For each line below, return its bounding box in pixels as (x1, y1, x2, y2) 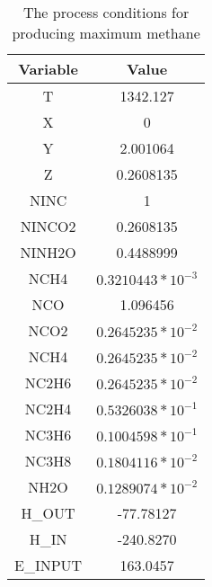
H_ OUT (21, 503, 75, 523)
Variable (18, 58, 78, 79)
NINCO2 (20, 216, 76, 236)
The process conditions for (22, 2, 190, 22)
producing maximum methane (12, 22, 200, 43)
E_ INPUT (14, 555, 83, 575)
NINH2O (20, 242, 76, 262)
